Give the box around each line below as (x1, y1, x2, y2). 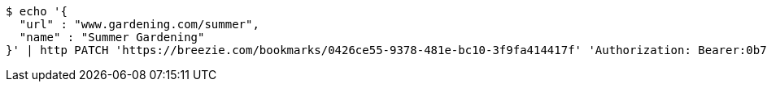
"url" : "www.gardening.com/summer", (19, 18, 259, 31)
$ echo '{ (6, 5, 68, 18)
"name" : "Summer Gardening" (19, 31, 205, 44)
